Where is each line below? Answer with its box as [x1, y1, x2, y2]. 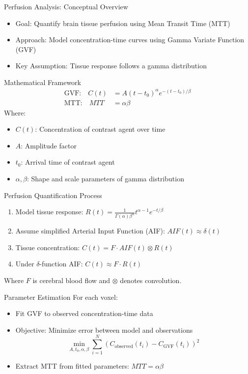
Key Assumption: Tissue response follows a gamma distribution [15, 60, 207, 71]
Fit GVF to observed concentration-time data [15, 308, 153, 318]
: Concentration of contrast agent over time [35, 124, 165, 134]
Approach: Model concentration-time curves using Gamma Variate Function [15, 34, 245, 45]
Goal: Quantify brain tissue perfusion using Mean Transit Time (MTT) [15, 18, 230, 28]
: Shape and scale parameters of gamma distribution [27, 173, 184, 184]
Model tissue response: [15, 206, 83, 217]
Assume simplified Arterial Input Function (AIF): [15, 226, 165, 236]
